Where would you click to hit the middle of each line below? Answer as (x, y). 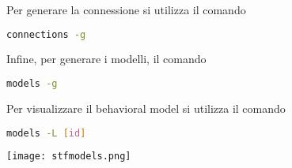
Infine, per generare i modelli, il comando (106, 59)
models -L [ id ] (46, 133)
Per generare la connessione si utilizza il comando (126, 9)
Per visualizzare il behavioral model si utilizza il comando (146, 108)
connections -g (46, 34)
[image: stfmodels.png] (69, 157)
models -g (32, 84)
